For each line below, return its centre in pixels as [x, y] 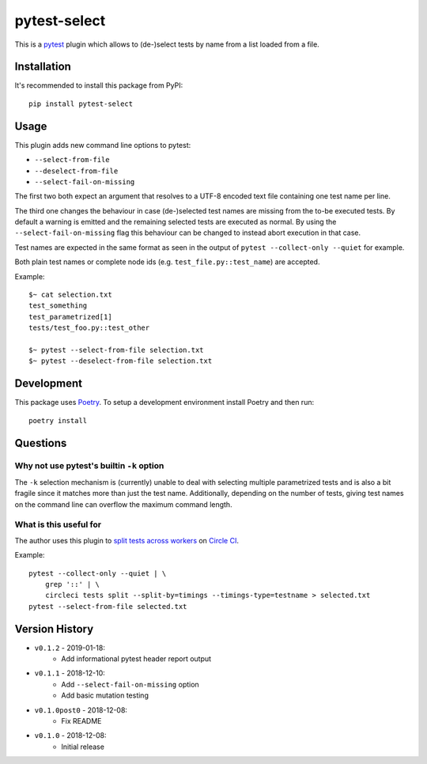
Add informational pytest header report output [136, 659]
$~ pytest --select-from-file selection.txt [117, 350]
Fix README [81, 721]
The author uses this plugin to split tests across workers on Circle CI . [127, 540]
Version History [54, 629]
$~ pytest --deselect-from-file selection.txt [121, 361]
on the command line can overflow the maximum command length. [123, 504]
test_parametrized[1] [70, 317]
